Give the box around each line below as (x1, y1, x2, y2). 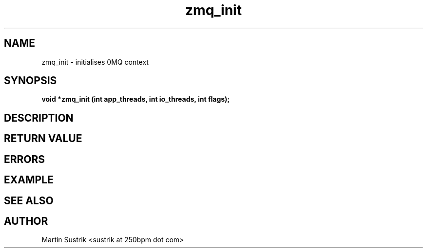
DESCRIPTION (4, 111, 74, 124)
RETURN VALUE (4, 132, 82, 145)
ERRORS (4, 153, 45, 165)
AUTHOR (4, 215, 48, 227)
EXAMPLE (4, 174, 54, 186)
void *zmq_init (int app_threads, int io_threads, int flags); (41, 95, 230, 104)
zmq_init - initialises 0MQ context (41, 57, 149, 66)
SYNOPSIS (4, 74, 57, 87)
